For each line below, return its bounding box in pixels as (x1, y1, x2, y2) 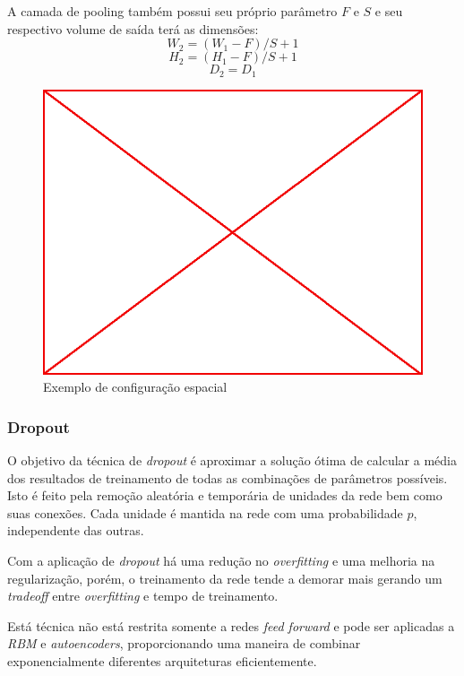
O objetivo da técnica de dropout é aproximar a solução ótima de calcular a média (7, 451, 457, 470)
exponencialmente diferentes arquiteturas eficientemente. (7, 651, 317, 670)
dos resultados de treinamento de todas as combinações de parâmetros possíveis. (7, 468, 448, 487)
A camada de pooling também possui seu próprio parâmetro (7, 2, 338, 20)
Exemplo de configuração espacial (43, 377, 228, 396)
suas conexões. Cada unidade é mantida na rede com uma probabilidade (7, 503, 403, 522)
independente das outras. (7, 521, 144, 540)
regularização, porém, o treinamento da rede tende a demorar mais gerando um (7, 568, 443, 587)
